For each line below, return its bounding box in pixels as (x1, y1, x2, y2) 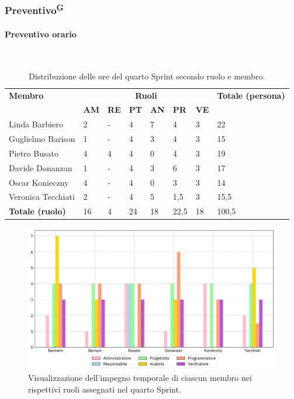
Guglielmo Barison (9, 133, 75, 145)
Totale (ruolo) (9, 205, 66, 217)
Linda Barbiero (9, 118, 63, 130)
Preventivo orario (5, 27, 77, 40)
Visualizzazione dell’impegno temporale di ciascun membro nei (28, 372, 252, 384)
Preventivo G (5, 1, 64, 18)
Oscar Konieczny (9, 176, 69, 188)
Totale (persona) (217, 89, 285, 101)
